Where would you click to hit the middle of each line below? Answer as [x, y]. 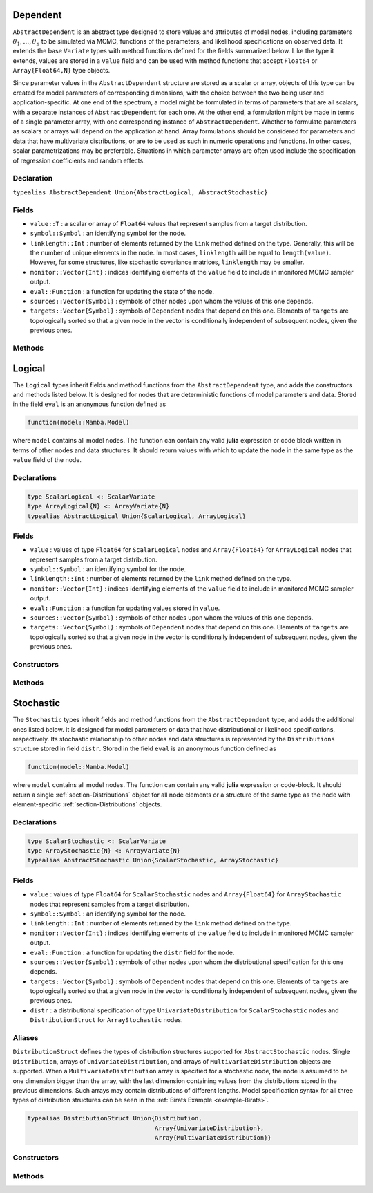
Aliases [26, 1038]
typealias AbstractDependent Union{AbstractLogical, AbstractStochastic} [141, 192]
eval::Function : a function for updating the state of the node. [122, 291]
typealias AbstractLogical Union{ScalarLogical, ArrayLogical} [137, 516]
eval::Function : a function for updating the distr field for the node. [132, 952]
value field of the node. [47, 460]
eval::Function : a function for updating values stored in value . [125, 608]
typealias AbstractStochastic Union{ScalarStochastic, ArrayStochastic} [153, 860]
